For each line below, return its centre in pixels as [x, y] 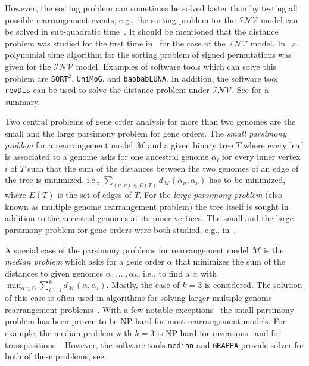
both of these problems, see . [57, 356]
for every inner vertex [261, 156]
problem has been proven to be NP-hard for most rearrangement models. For [145, 321]
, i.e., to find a [164, 273]
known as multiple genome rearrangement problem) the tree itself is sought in [147, 206]
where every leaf [273, 145]
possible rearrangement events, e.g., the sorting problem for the [120, 19]
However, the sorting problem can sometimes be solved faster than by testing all [151, 8]
